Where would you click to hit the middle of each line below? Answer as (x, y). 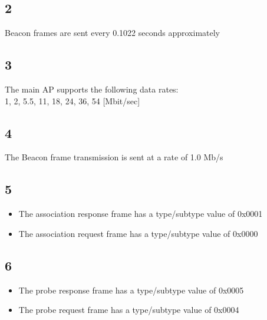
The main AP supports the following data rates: (92, 89)
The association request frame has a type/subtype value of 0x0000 (138, 233)
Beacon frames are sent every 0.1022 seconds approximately (112, 33)
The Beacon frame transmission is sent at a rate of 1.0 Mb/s (114, 157)
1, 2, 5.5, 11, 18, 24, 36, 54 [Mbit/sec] (72, 100)
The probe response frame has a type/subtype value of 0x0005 (131, 290)
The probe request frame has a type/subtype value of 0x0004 (129, 310)
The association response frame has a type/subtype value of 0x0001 (141, 214)
